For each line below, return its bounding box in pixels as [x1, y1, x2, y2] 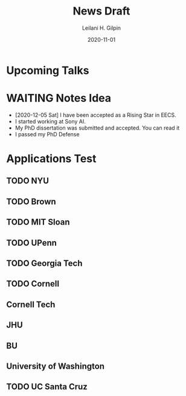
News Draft [72, 4, 130, 18]
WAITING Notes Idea [6, 91, 112, 105]
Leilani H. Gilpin [82, 24, 121, 31]
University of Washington [6, 361, 104, 371]
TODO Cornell [6, 279, 59, 289]
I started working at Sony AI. [14, 117, 86, 125]
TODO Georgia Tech [6, 259, 83, 269]
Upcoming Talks [6, 64, 89, 77]
